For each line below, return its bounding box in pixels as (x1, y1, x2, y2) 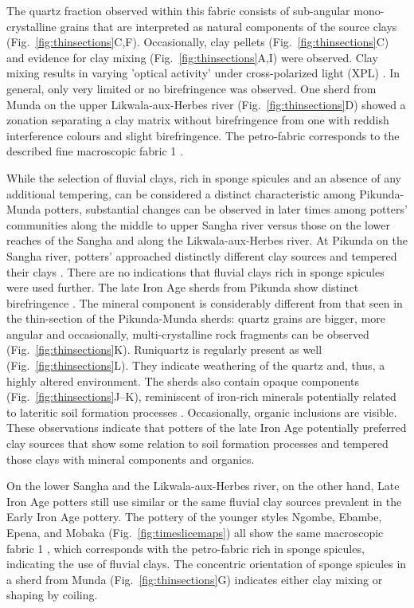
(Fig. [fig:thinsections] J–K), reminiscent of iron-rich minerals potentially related (6, 388, 396, 405)
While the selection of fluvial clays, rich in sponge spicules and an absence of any (6, 169, 401, 186)
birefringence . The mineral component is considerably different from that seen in (6, 294, 403, 311)
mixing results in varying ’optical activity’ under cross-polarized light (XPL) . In (6, 65, 400, 81)
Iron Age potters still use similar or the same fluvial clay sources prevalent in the (6, 492, 402, 509)
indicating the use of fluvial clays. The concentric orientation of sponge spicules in (6, 555, 407, 572)
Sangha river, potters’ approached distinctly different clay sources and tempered (6, 247, 397, 264)
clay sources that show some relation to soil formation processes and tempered (6, 435, 389, 452)
